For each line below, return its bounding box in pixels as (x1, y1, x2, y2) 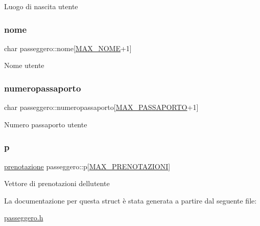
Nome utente (4, 60, 44, 71)
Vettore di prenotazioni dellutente (4, 178, 110, 189)
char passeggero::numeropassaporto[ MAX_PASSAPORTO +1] (4, 102, 199, 112)
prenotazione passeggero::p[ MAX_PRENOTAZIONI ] (4, 161, 171, 171)
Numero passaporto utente (4, 119, 87, 129)
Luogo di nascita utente (4, 1, 78, 11)
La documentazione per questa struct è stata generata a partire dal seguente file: (4, 195, 257, 206)
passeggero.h (4, 212, 43, 223)
